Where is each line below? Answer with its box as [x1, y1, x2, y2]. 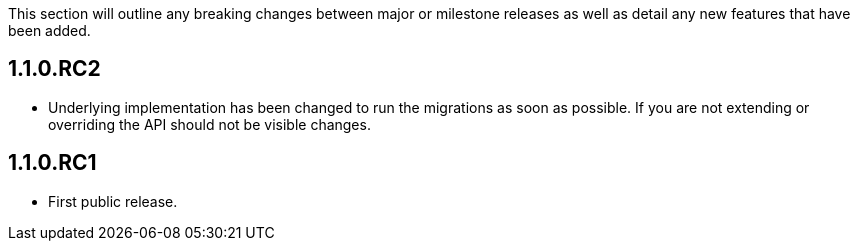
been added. [8, 22, 91, 39]
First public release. [48, 192, 178, 210]
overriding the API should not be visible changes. [48, 115, 371, 133]
